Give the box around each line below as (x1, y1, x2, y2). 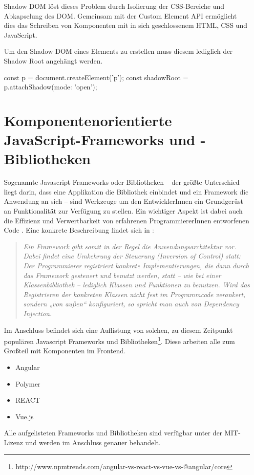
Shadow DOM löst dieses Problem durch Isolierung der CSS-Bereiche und (4, 1, 225, 11)
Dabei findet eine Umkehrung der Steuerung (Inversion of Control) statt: (23, 251, 241, 261)
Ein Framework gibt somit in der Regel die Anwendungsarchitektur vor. (23, 241, 236, 251)
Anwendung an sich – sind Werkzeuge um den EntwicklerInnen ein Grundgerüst (4, 196, 243, 206)
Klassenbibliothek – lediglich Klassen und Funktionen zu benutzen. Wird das (23, 280, 250, 290)
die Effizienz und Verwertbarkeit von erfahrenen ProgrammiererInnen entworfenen (4, 215, 250, 225)
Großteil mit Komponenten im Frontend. (4, 345, 126, 356)
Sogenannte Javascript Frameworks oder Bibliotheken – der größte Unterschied (4, 177, 240, 187)
